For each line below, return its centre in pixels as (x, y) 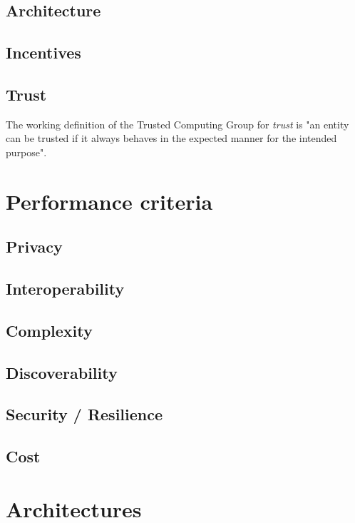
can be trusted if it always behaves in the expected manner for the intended (171, 138)
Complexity (49, 330)
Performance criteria (109, 201)
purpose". (26, 152)
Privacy (34, 247)
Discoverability (62, 372)
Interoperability (65, 289)
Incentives (43, 52)
